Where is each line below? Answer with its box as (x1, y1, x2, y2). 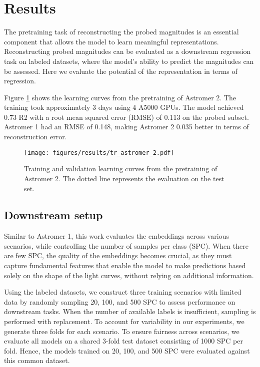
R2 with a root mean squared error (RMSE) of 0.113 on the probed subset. (18, 111, 249, 122)
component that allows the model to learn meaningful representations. (4, 36, 219, 46)
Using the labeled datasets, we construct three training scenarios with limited (4, 287, 241, 297)
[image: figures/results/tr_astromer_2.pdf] (24, 149, 174, 156)
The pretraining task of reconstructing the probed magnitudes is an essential (4, 26, 239, 37)
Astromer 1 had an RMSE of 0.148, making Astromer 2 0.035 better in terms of (4, 121, 249, 132)
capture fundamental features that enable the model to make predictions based (4, 260, 246, 271)
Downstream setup (4, 207, 103, 223)
